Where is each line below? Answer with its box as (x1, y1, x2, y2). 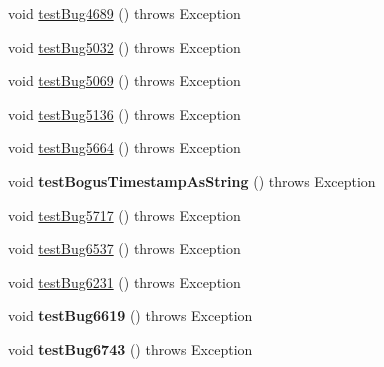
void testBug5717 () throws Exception (8, 204, 241, 225)
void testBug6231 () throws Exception (8, 271, 241, 292)
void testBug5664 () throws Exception (8, 137, 241, 158)
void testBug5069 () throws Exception (8, 70, 241, 91)
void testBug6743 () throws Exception (8, 338, 253, 359)
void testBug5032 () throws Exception (8, 36, 241, 57)
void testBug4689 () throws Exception (8, 3, 241, 23)
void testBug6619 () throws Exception (8, 305, 253, 326)
